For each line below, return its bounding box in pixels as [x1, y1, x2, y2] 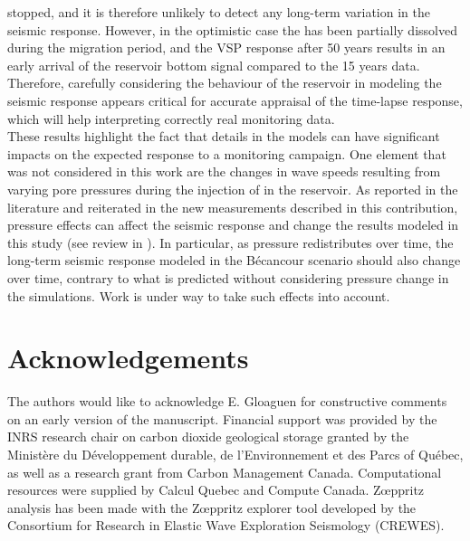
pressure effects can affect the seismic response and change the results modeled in [7, 215, 459, 234]
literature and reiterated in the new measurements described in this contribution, [7, 197, 458, 216]
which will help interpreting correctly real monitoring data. [7, 109, 335, 128]
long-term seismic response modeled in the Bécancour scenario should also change [7, 251, 461, 270]
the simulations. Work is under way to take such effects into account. [7, 286, 390, 305]
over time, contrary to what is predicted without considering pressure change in [7, 268, 449, 287]
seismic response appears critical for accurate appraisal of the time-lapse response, [7, 90, 463, 109]
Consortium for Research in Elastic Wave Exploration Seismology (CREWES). [7, 516, 445, 535]
